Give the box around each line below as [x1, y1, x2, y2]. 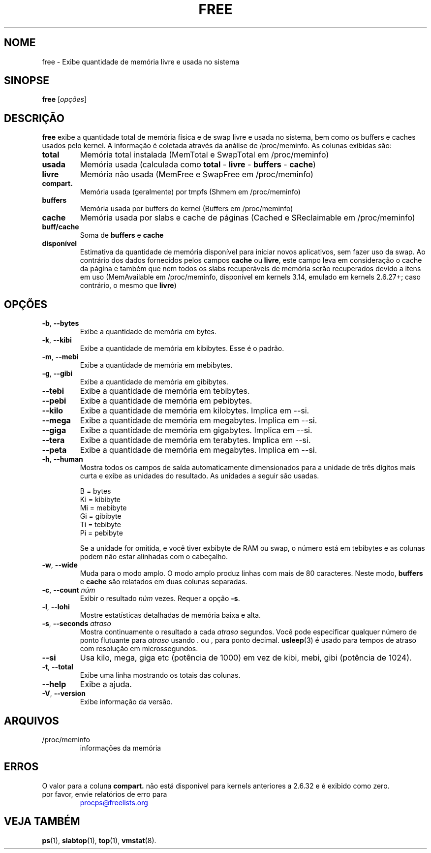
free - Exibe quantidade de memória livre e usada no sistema [42, 57, 240, 66]
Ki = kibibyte [80, 495, 121, 504]
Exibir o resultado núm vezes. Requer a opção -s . [80, 594, 240, 603]
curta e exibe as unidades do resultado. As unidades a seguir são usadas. [80, 472, 319, 480]
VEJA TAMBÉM [4, 815, 80, 828]
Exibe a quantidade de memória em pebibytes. [80, 396, 252, 406]
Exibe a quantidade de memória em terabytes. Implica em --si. [80, 435, 311, 445]
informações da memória [80, 743, 161, 752]
